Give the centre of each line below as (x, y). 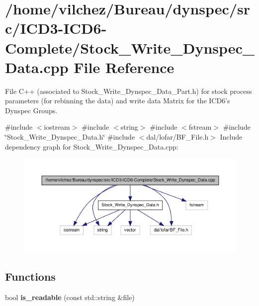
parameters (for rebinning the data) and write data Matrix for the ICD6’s (118, 101)
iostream (57, 127)
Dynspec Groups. (31, 110)
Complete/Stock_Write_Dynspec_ (130, 47)
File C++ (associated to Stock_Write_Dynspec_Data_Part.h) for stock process (129, 91)
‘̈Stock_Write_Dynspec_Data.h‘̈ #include (70, 137)
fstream (200, 127)
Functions (30, 276)
